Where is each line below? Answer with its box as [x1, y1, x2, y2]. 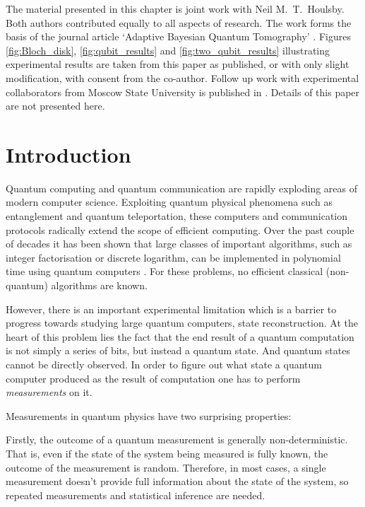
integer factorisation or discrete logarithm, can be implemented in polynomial [6, 250, 341, 264]
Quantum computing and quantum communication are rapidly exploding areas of [6, 180, 358, 195]
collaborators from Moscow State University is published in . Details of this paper [6, 84, 360, 99]
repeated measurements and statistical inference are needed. [6, 487, 265, 502]
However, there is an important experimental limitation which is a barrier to [6, 301, 337, 316]
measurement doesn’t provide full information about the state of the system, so [6, 474, 349, 489]
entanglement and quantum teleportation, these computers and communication [6, 209, 348, 223]
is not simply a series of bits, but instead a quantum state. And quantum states [6, 343, 350, 358]
